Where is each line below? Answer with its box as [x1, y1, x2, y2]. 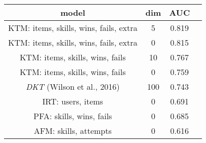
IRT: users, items [42, 95, 104, 107]
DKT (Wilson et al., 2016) [25, 81, 120, 92]
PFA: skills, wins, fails [33, 110, 112, 122]
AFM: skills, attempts [33, 125, 112, 136]
